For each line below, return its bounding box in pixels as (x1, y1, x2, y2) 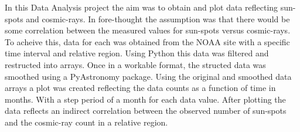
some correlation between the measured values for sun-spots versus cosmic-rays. (5, 24, 291, 36)
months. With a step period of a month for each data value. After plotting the (5, 93, 286, 105)
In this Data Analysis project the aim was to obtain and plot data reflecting (5, 1, 278, 13)
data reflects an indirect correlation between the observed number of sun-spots (5, 104, 287, 117)
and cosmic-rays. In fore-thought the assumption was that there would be (26, 12, 290, 25)
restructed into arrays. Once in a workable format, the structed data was (5, 58, 266, 70)
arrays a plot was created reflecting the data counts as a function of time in (5, 82, 276, 94)
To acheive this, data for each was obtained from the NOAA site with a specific (5, 35, 290, 48)
